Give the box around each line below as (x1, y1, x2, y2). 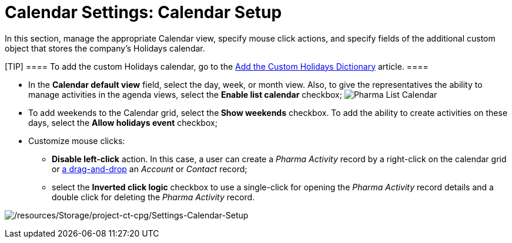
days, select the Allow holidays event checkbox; (28, 117, 217, 128)
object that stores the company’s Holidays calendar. (5, 43, 205, 53)
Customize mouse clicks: (28, 135, 125, 146)
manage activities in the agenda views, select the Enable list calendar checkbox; (28, 89, 342, 100)
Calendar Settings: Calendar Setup (5, 2, 282, 22)
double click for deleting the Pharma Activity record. (52, 191, 255, 202)
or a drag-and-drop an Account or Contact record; (52, 163, 247, 174)
